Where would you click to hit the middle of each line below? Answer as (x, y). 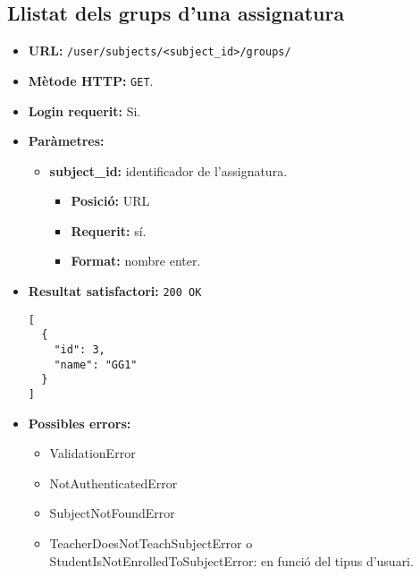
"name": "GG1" (96, 364)
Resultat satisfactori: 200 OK (115, 291)
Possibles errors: (80, 423)
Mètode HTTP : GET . (91, 80)
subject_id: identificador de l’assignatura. (168, 170)
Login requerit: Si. (84, 110)
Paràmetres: (66, 141)
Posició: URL (110, 201)
